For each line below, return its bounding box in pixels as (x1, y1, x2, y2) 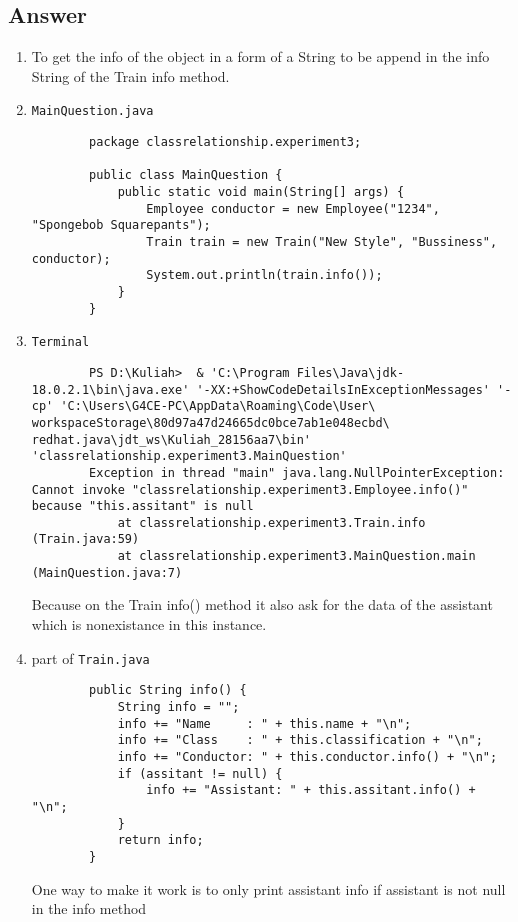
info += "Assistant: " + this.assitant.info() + (146, 783, 476, 798)
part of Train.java (31, 647, 150, 668)
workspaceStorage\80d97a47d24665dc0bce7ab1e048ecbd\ (31, 415, 390, 430)
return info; (117, 833, 204, 848)
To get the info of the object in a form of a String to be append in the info (31, 46, 490, 67)
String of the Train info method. (31, 65, 230, 86)
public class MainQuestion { (89, 168, 283, 183)
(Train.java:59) (31, 532, 140, 547)
